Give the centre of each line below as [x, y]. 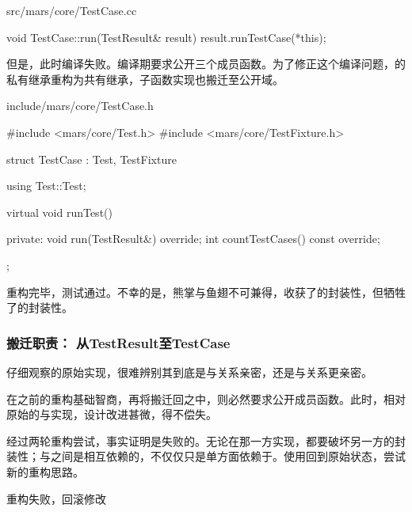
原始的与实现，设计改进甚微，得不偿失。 [112, 414]
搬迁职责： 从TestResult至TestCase [118, 342]
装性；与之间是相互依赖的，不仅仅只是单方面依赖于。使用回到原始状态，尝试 [206, 456]
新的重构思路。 [45, 471]
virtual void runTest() [59, 212]
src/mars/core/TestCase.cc [72, 10]
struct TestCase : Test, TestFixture [92, 159]
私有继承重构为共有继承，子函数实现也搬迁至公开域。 [145, 79]
